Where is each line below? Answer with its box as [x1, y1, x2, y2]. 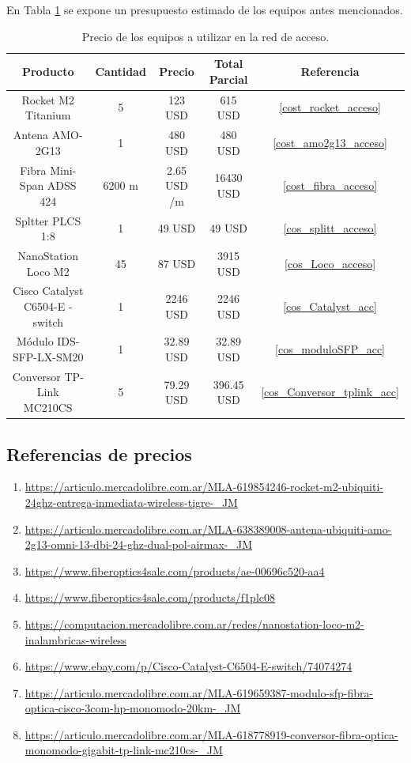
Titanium [25, 107, 71, 123]
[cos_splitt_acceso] [283, 220, 377, 236]
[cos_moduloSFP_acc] [275, 341, 386, 357]
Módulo [16, 333, 54, 349]
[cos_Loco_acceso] [285, 255, 376, 271]
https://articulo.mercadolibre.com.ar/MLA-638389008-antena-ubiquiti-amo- [25, 520, 392, 537]
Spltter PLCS [15, 212, 81, 229]
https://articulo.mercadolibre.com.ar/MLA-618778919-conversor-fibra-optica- [25, 726, 398, 742]
